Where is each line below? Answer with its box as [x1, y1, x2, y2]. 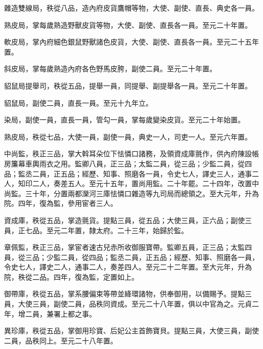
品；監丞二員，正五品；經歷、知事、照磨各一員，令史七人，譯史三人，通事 [4, 168, 252, 179]
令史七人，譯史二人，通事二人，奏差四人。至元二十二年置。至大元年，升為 [4, 261, 252, 272]
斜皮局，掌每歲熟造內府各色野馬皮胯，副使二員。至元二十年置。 [4, 63, 216, 74]
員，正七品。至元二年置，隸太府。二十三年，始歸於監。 [4, 225, 188, 235]
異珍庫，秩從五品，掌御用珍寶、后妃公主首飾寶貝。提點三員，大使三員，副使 [4, 325, 259, 336]
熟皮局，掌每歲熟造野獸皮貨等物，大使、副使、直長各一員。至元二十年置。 [4, 19, 252, 30]
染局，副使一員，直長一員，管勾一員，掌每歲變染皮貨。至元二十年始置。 [4, 114, 245, 125]
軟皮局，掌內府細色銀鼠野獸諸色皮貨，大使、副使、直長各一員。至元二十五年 [4, 36, 259, 47]
